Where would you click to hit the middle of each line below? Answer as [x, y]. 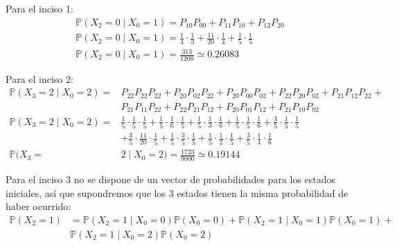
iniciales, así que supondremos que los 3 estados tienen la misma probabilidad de [177, 192]
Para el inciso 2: [39, 78]
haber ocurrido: [38, 206]
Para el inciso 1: [39, 8]
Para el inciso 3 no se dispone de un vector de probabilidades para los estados [171, 179]
